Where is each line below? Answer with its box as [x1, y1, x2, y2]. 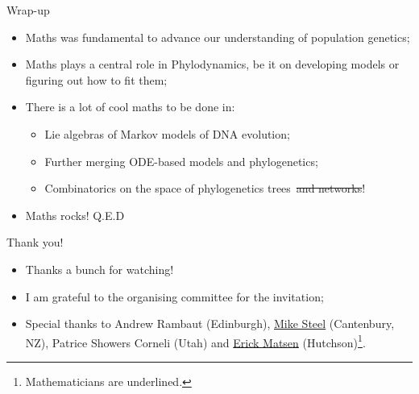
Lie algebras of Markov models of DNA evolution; [44, 125, 290, 142]
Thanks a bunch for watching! [25, 260, 174, 277]
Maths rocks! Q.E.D [25, 206, 125, 223]
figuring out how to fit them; [25, 71, 168, 88]
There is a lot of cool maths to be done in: [25, 98, 235, 115]
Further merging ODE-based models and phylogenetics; [44, 152, 318, 169]
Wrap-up [6, 2, 50, 18]
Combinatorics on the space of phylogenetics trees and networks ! [44, 180, 366, 197]
